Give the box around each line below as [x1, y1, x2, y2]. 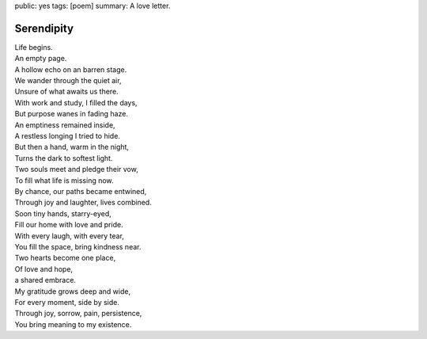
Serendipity [14, 21, 74, 35]
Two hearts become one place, [14, 253, 116, 263]
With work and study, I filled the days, [14, 97, 138, 107]
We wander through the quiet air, [14, 76, 122, 86]
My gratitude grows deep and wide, [14, 286, 130, 296]
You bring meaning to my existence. [14, 319, 132, 329]
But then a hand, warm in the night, [14, 143, 130, 152]
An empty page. [14, 54, 67, 63]
